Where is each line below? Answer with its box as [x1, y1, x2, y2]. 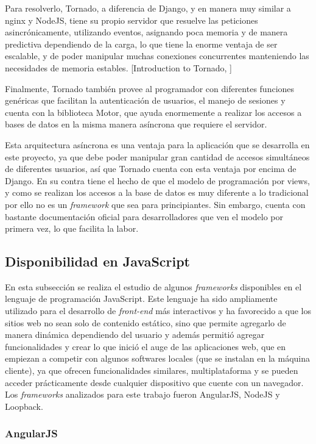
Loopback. [5, 399, 43, 412]
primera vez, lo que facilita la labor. [5, 222, 139, 235]
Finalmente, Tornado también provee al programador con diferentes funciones [5, 82, 295, 95]
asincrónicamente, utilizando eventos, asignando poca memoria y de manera [5, 26, 288, 38]
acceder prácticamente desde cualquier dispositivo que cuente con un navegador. [5, 376, 304, 389]
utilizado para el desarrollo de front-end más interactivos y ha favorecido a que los [5, 304, 311, 317]
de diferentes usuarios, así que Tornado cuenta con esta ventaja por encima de [5, 162, 297, 175]
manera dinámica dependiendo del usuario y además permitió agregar [5, 328, 265, 341]
